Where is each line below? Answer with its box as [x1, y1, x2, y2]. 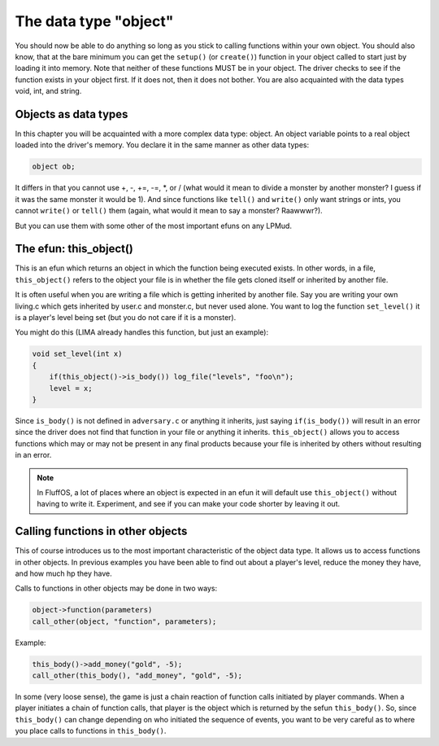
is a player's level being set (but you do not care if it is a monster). [15, 313, 237, 323]
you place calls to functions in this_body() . [15, 726, 167, 736]
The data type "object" [15, 12, 174, 30]
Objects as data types [15, 107, 128, 121]
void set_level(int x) [32, 349, 123, 358]
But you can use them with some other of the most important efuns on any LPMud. [15, 221, 293, 230]
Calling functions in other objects [15, 524, 188, 538]
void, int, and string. [15, 86, 82, 96]
